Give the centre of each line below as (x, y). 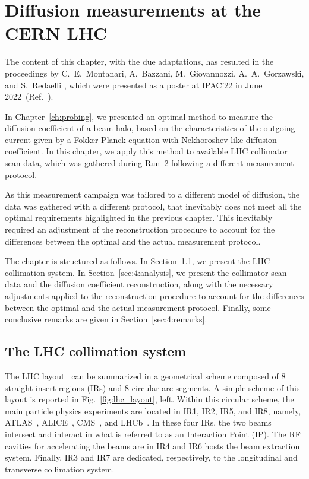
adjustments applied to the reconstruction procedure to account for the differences (154, 296)
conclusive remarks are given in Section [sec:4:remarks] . (106, 319)
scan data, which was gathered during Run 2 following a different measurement (149, 163)
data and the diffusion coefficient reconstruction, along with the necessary (139, 284)
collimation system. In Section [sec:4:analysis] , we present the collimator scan (146, 272)
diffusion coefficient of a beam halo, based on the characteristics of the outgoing (150, 128)
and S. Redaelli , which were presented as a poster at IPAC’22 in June (134, 85)
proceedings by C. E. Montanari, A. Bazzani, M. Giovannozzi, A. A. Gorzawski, (154, 73)
